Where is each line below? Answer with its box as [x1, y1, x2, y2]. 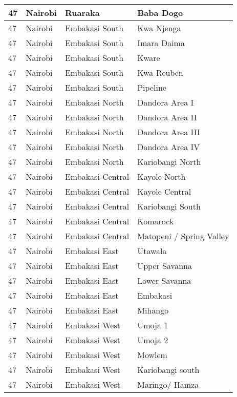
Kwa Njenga [137, 22, 181, 34]
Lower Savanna [137, 275, 191, 286]
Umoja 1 [137, 319, 168, 331]
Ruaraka [64, 7, 100, 18]
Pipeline [137, 81, 166, 93]
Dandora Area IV [137, 141, 200, 153]
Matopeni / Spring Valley [137, 230, 229, 242]
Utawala [137, 245, 167, 257]
